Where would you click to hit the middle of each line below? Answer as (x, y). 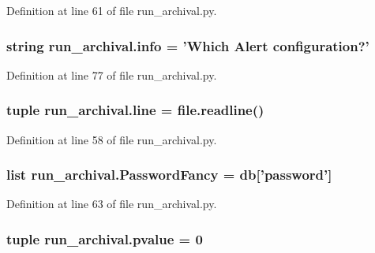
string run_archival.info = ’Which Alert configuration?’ (188, 45)
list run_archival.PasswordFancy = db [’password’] (169, 175)
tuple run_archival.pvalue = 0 (105, 238)
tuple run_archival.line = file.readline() (135, 110)
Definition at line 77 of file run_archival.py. (112, 74)
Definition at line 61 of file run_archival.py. (112, 10)
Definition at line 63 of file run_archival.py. (112, 204)
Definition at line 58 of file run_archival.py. (112, 139)
